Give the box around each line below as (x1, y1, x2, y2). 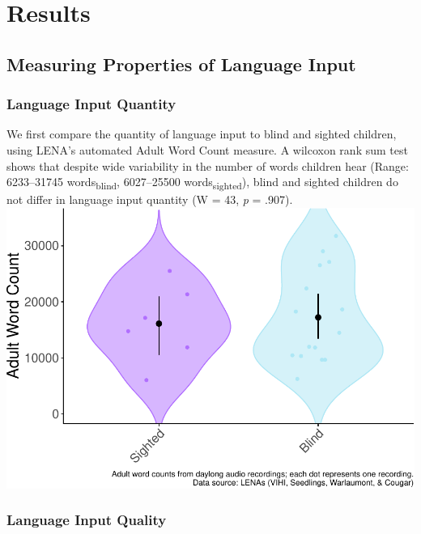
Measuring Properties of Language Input (6, 51, 356, 76)
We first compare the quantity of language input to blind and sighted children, (6, 125, 397, 142)
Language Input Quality (6, 510, 167, 530)
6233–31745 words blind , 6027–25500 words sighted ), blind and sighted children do (6, 173, 398, 192)
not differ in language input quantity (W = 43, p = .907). (6, 191, 293, 208)
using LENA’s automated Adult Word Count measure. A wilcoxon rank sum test (6, 141, 408, 158)
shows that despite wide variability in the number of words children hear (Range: (6, 157, 409, 174)
